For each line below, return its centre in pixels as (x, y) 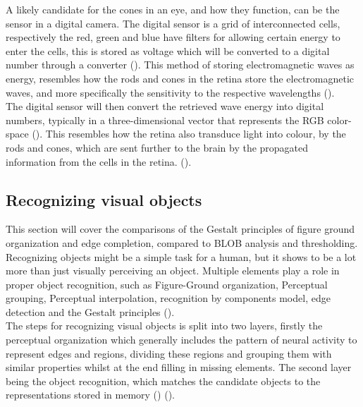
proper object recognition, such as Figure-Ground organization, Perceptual (167, 284)
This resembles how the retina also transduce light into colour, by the (196, 134)
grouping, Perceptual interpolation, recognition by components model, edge (168, 298)
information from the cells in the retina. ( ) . (99, 161)
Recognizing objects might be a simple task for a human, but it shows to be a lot (181, 256)
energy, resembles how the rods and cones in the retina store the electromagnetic (180, 78)
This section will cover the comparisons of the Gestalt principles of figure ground (180, 229)
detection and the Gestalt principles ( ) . (90, 311)
